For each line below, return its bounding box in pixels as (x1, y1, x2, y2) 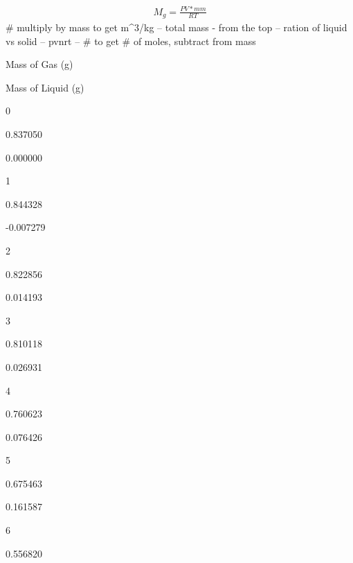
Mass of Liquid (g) (6, 80, 84, 94)
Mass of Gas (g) (6, 57, 73, 71)
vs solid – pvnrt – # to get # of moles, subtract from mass (6, 33, 256, 48)
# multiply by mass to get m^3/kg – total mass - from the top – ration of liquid (6, 20, 347, 34)
